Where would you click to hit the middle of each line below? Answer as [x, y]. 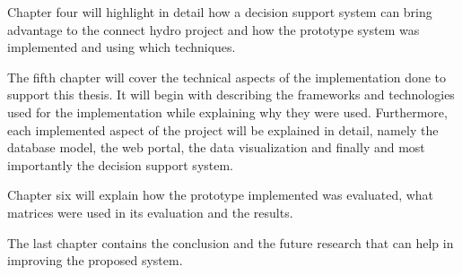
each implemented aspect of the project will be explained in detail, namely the [223, 129]
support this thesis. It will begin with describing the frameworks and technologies [231, 95]
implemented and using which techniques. [122, 47]
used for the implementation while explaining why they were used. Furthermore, [227, 112]
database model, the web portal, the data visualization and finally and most [216, 147]
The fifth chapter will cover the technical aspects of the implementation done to [227, 77]
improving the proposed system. [95, 260]
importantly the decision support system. [121, 164]
